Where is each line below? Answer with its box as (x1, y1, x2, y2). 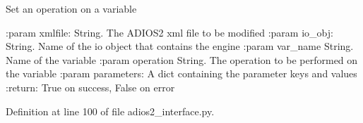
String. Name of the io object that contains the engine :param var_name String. (6, 39, 354, 53)
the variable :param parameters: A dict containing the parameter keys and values (6, 66, 357, 81)
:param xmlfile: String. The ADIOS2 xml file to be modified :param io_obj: (6, 25, 333, 39)
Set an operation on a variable (6, 1, 137, 15)
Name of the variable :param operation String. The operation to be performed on (6, 52, 358, 67)
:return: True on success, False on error (6, 79, 175, 94)
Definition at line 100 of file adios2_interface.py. (6, 103, 215, 118)
